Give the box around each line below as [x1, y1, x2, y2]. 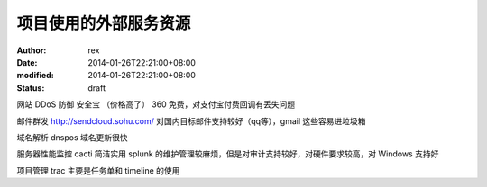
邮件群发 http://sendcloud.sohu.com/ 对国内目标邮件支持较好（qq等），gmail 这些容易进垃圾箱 [16, 115, 366, 126]
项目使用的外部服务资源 [16, 13, 191, 33]
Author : [16, 45, 47, 56]
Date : [16, 57, 38, 67]
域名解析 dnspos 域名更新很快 [16, 131, 128, 143]
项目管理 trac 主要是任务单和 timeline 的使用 [16, 165, 180, 175]
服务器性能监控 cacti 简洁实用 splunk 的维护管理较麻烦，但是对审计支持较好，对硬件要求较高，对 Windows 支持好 [16, 148, 439, 159]
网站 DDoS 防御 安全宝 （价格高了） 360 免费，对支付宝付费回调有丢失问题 [16, 99, 296, 110]
